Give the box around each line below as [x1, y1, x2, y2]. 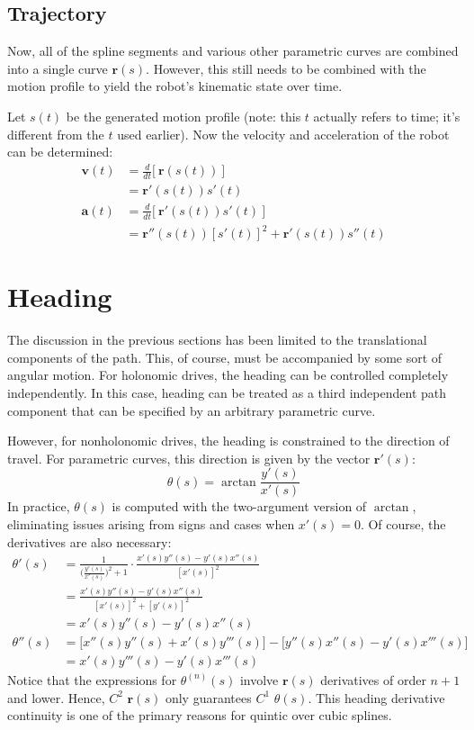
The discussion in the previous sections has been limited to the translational [7, 330, 427, 349]
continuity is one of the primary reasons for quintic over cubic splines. [7, 706, 392, 725]
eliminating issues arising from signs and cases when [7, 515, 295, 534]
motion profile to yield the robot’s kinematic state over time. [7, 77, 343, 95]
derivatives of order [320, 670, 426, 689]
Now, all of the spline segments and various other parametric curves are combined [7, 41, 459, 60]
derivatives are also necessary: [7, 532, 172, 551]
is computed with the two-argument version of [112, 497, 367, 516]
